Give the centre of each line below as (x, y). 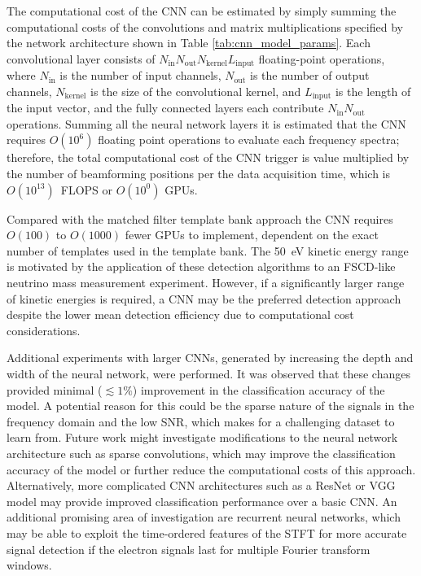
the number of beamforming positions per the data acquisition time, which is (199, 174)
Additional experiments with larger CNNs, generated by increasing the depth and (210, 358)
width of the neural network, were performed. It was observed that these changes (208, 373)
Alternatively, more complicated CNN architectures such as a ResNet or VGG (201, 485)
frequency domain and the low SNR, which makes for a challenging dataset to (201, 421)
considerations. (44, 330)
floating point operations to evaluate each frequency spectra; (249, 140)
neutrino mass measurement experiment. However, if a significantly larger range (206, 283)
